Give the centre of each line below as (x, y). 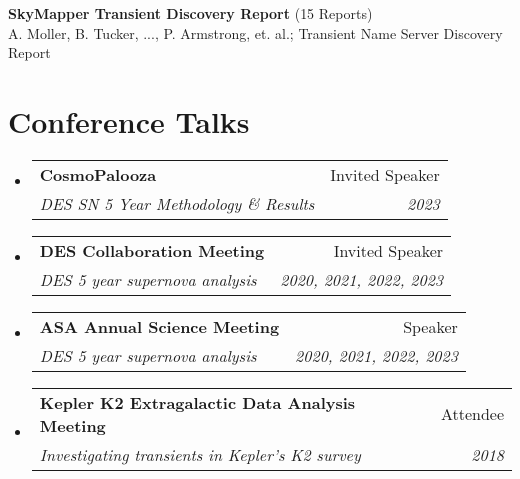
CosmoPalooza (98, 174)
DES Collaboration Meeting (152, 250)
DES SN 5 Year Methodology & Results (177, 203)
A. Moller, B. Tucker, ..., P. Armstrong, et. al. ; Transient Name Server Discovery (255, 32)
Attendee (472, 414)
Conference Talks (129, 120)
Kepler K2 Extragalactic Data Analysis (197, 402)
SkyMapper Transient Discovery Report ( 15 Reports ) (190, 13)
